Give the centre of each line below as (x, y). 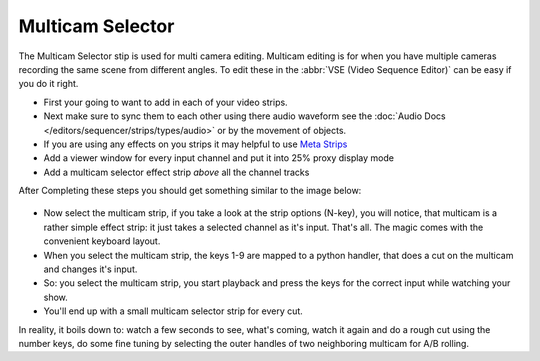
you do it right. (48, 84)
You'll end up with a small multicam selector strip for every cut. (173, 311)
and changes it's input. (90, 269)
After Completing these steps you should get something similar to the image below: (190, 191)
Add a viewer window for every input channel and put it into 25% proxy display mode (219, 158)
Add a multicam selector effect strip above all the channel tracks (176, 172)
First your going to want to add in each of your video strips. (166, 102)
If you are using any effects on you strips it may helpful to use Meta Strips (195, 144)
